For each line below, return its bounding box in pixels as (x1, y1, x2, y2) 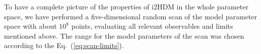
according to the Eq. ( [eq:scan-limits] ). (4, 40, 124, 51)
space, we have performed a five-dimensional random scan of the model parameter (4, 11, 257, 21)
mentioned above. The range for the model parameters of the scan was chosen (4, 30, 244, 41)
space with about (4, 21, 57, 31)
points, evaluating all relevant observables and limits (71, 21, 233, 31)
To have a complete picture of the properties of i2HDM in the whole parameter (4, 1, 249, 11)
